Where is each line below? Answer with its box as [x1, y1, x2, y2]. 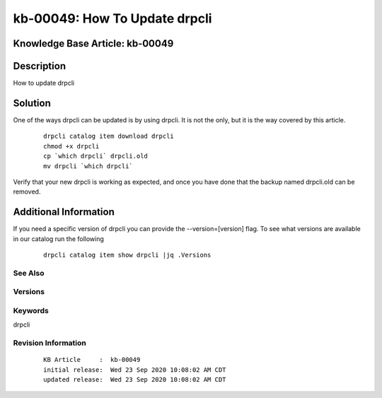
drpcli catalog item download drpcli [43, 132, 175, 141]
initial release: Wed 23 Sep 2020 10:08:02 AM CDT [43, 365, 226, 374]
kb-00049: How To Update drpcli [13, 11, 212, 26]
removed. [13, 187, 41, 196]
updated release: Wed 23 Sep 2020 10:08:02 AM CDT [43, 375, 226, 384]
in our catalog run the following [13, 234, 104, 243]
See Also [13, 268, 45, 278]
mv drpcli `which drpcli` [43, 162, 134, 170]
